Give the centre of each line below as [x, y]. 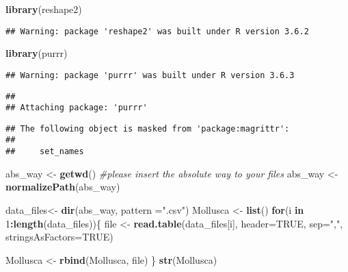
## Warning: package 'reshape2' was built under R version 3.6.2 [157, 31]
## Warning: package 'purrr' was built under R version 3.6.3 [150, 75]
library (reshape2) [44, 9]
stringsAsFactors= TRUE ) [59, 237]
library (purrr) [37, 53]
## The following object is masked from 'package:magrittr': [148, 128]
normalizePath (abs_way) [63, 187]
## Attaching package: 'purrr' [77, 108]
